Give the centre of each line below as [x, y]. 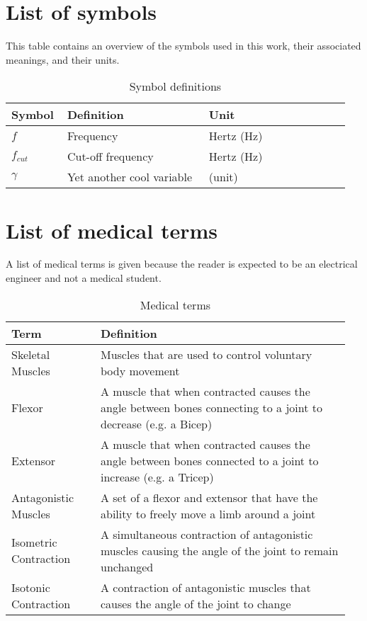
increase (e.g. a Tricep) [157, 477]
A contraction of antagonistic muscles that [205, 587]
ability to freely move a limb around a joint [208, 513]
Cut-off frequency [110, 156]
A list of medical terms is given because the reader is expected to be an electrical [182, 264]
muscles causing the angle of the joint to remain [219, 550]
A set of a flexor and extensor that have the [209, 497]
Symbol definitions [175, 86]
